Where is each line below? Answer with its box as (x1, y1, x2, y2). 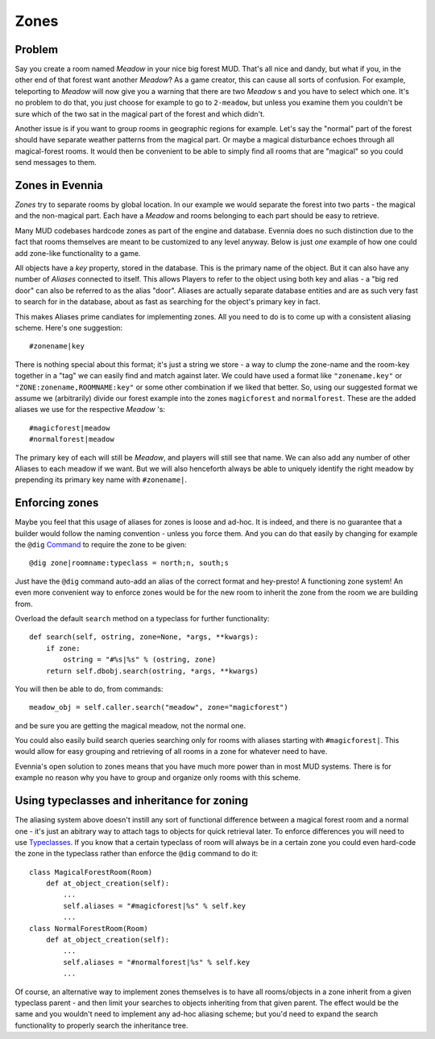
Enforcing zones (14, 496, 99, 510)
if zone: (45, 644, 81, 653)
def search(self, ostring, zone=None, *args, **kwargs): (29, 633, 259, 641)
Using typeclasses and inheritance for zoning (14, 794, 249, 808)
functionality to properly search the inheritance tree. (14, 1020, 188, 1030)
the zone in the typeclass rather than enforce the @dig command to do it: (14, 849, 259, 859)
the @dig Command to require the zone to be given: (14, 539, 187, 549)
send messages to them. (14, 158, 97, 167)
